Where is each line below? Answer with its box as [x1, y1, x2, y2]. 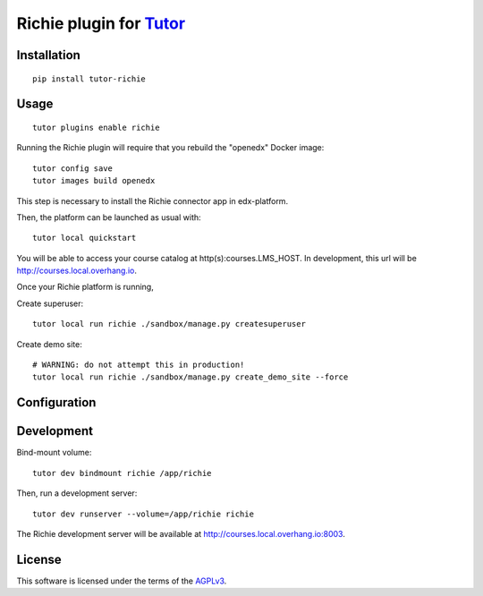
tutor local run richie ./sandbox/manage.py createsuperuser [32, 319, 306, 329]
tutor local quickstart [32, 233, 137, 243]
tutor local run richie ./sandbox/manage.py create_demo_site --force [32, 372, 349, 382]
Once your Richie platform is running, [16, 282, 154, 293]
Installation [16, 47, 80, 63]
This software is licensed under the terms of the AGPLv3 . [16, 575, 227, 586]
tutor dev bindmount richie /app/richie [32, 468, 212, 478]
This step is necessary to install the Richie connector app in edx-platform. [16, 195, 289, 206]
